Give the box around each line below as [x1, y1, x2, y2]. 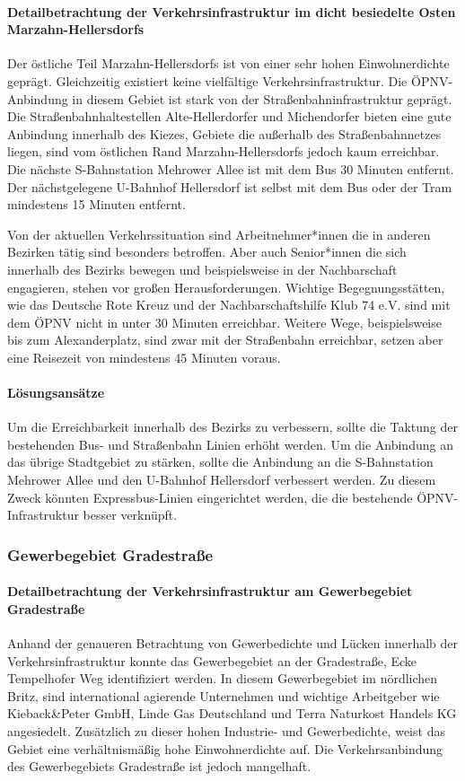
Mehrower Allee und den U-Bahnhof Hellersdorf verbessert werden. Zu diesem [7, 470, 436, 489]
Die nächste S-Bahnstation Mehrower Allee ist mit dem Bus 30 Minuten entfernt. [7, 159, 454, 178]
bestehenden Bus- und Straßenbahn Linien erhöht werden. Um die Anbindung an [7, 434, 453, 453]
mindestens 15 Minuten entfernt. [7, 195, 186, 214]
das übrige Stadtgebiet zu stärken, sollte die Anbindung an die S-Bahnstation [7, 452, 434, 471]
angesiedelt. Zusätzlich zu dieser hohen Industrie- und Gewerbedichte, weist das [7, 722, 445, 741]
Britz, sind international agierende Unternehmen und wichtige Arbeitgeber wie [7, 686, 440, 705]
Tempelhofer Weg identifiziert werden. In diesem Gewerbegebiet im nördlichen [7, 669, 438, 688]
